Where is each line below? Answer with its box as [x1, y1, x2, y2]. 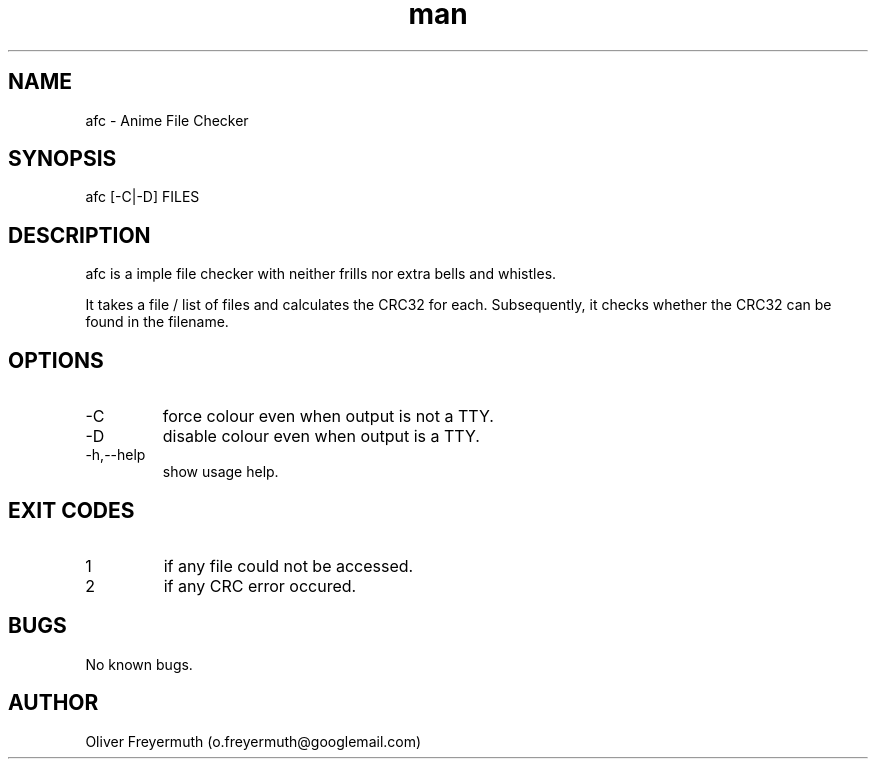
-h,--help [85, 446, 146, 464]
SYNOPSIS [8, 146, 117, 172]
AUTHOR [8, 690, 99, 716]
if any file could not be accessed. [163, 555, 414, 576]
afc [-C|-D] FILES [85, 188, 200, 206]
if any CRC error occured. [163, 575, 357, 596]
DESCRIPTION [8, 222, 151, 248]
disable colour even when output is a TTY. [162, 426, 480, 447]
